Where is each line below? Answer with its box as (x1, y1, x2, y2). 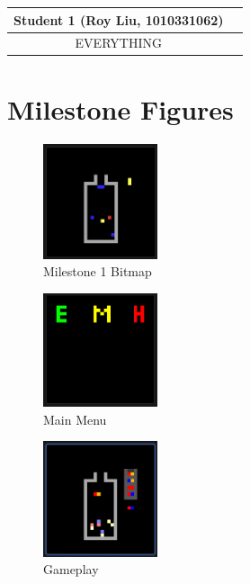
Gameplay (43, 560, 99, 579)
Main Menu (43, 409, 107, 428)
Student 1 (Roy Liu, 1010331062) (13, 10, 224, 29)
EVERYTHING (75, 33, 162, 52)
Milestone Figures (7, 90, 234, 127)
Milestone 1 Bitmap (43, 262, 152, 281)
